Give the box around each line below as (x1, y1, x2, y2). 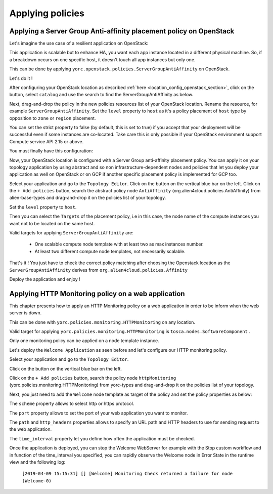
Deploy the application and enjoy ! (9, 276, 80, 282)
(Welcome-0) (22, 478, 52, 483)
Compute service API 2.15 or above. (9, 138, 84, 144)
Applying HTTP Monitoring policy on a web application (9, 289, 185, 298)
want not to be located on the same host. (9, 220, 95, 226)
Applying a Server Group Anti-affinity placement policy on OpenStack (9, 27, 235, 35)
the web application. (9, 426, 52, 432)
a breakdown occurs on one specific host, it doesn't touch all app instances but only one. (9, 56, 196, 63)
